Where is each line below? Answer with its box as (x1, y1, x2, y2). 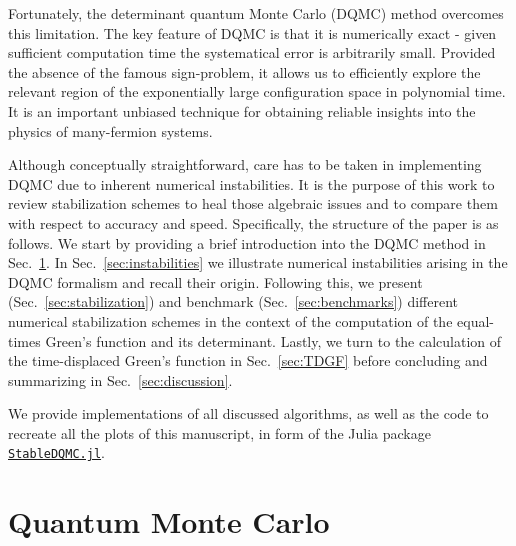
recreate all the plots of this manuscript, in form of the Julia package (8, 422, 431, 443)
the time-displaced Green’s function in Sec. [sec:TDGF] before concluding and (8, 350, 488, 371)
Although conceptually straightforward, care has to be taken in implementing (8, 154, 482, 175)
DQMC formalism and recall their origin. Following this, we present (8, 271, 423, 292)
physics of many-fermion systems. (8, 120, 213, 141)
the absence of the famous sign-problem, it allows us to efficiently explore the (8, 61, 481, 82)
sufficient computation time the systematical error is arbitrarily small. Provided (8, 42, 496, 63)
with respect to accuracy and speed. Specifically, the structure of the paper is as (8, 212, 499, 233)
